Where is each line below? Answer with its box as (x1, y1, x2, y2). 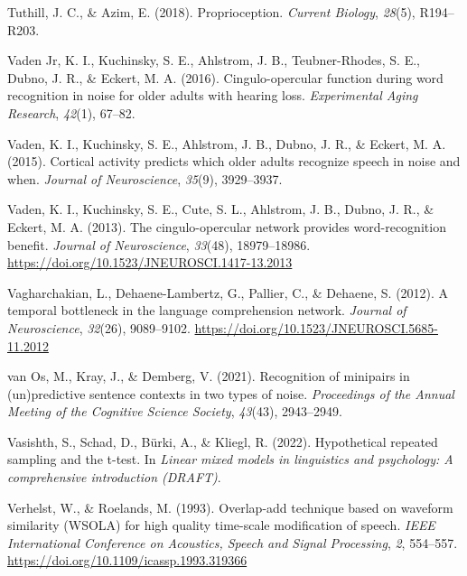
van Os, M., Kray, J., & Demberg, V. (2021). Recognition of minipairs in (7, 367, 410, 386)
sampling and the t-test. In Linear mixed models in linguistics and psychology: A (7, 450, 453, 469)
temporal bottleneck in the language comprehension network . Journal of (7, 301, 406, 320)
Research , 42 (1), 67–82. (7, 103, 135, 122)
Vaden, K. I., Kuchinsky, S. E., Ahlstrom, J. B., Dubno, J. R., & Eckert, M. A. (7, 134, 446, 153)
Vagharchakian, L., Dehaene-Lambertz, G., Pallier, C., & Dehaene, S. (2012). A (7, 283, 449, 302)
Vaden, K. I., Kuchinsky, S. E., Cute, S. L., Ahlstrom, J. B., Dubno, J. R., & (7, 200, 434, 218)
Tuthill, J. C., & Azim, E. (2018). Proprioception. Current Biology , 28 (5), (7, 3, 416, 21)
